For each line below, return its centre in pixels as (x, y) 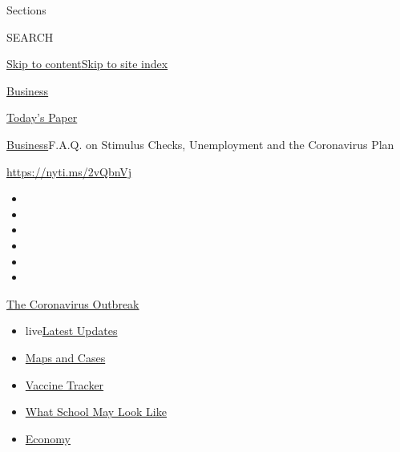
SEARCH (30, 36)
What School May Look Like (96, 412)
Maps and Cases (65, 357)
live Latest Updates (71, 331)
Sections (26, 10)
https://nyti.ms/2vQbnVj (69, 171)
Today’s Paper (42, 117)
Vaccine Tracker (65, 384)
